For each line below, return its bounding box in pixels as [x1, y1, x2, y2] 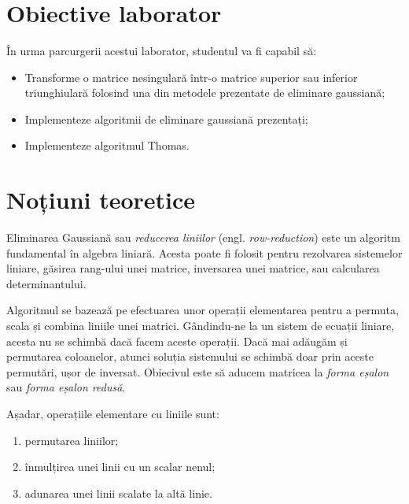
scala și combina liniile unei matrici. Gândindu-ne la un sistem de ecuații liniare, [6, 317, 395, 333]
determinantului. [6, 275, 87, 291]
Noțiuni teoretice [6, 183, 196, 216]
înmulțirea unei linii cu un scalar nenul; [24, 458, 216, 475]
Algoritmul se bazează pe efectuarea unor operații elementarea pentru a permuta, [6, 302, 399, 318]
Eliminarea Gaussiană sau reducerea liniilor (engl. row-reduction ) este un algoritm [6, 229, 400, 246]
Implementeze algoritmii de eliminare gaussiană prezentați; [24, 110, 308, 127]
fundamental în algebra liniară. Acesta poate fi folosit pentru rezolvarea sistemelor [6, 244, 403, 261]
